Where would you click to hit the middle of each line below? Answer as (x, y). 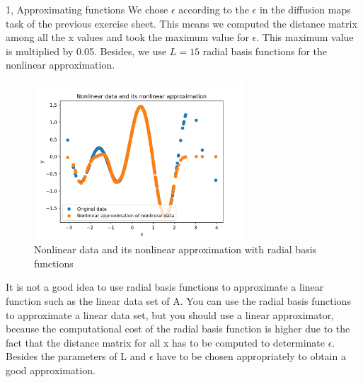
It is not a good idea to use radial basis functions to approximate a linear (165, 287)
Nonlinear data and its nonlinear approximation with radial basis (175, 249)
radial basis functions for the (265, 51)
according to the (214, 9)
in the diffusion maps (305, 9)
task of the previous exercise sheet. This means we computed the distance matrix (181, 23)
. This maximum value (305, 37)
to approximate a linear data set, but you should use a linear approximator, (170, 314)
